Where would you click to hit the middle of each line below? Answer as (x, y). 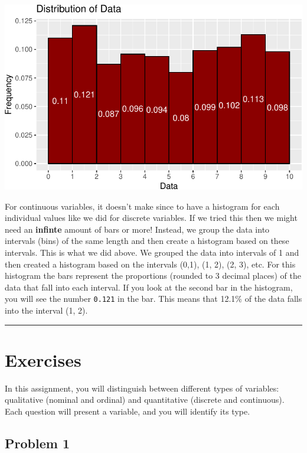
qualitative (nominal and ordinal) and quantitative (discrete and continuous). (145, 400)
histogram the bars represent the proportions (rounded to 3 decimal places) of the (153, 276)
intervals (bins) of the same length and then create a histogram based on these (147, 241)
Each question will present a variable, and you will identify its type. (128, 411)
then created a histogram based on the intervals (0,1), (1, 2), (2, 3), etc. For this (150, 264)
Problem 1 (37, 443)
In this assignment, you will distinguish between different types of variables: (142, 388)
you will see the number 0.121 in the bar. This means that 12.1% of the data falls (153, 299)
